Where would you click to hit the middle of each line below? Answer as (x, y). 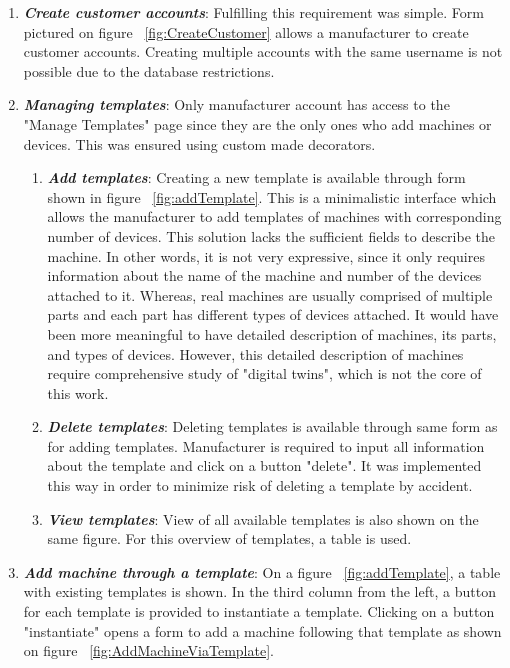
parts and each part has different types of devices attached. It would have (273, 314)
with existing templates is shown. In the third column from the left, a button (259, 591)
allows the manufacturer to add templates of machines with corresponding (274, 216)
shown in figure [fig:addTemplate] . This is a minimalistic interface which (272, 196)
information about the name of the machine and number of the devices (264, 275)
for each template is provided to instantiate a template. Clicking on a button (259, 611)
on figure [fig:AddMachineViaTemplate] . (148, 650)
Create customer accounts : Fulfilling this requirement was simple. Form (253, 12)
